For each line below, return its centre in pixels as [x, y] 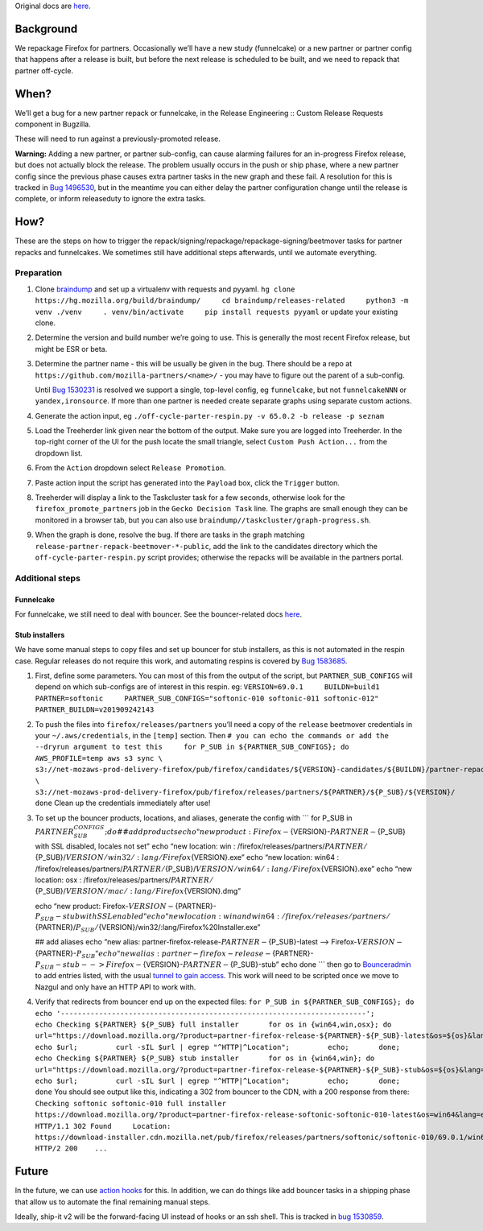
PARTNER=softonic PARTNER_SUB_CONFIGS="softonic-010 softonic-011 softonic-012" [207, 698]
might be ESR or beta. [71, 349]
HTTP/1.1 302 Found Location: [103, 1126]
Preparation [39, 273]
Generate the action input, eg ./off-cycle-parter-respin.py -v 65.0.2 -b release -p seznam [210, 415]
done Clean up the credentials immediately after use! [123, 803]
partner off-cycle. [44, 70]
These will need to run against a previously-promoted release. [118, 139]
